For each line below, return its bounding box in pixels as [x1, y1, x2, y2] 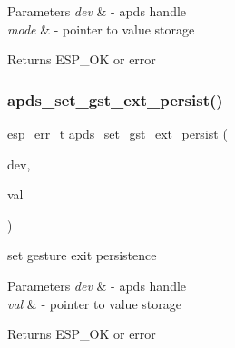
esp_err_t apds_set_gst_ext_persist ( [7, 124, 228, 142]
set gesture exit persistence [7, 246, 157, 265]
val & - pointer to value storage [7, 294, 181, 313]
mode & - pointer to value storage [7, 19, 195, 38]
